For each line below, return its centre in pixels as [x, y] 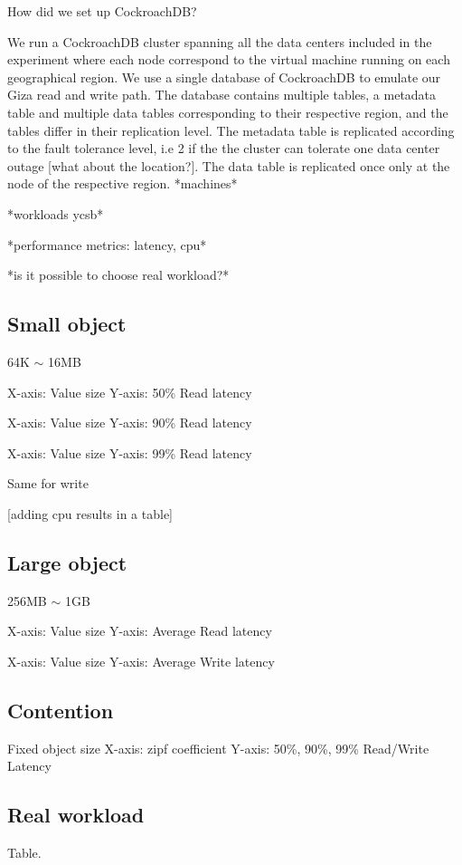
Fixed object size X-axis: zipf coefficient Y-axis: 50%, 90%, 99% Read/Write [218, 748]
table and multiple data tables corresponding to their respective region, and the [228, 112]
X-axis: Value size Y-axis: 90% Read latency [130, 423]
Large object [67, 562]
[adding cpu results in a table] [90, 513]
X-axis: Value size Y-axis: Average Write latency [141, 661]
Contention [61, 710]
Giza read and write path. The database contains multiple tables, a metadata [222, 95]
